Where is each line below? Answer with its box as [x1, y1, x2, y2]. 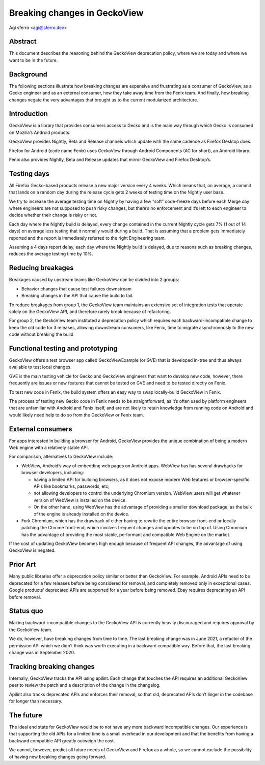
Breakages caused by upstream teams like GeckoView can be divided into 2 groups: [9, 277, 179, 283]
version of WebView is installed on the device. [33, 497, 127, 503]
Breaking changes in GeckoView [9, 7, 144, 18]
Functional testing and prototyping [9, 344, 118, 352]
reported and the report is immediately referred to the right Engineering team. [9, 235, 166, 241]
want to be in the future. [9, 57, 58, 63]
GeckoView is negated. [9, 547, 56, 553]
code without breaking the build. [9, 331, 75, 337]
